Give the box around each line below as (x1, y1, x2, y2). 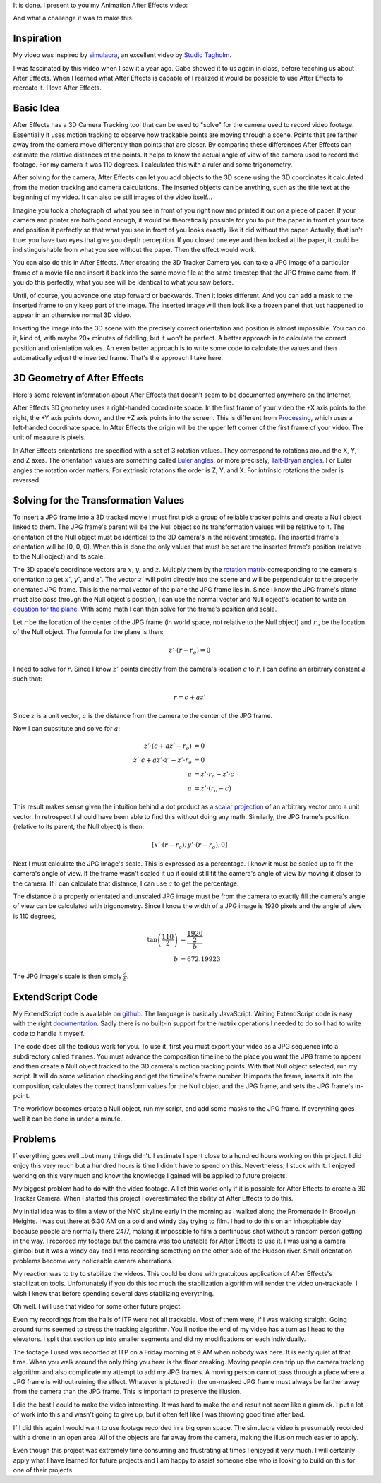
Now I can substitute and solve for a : (13, 725, 121, 733)
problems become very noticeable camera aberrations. (13, 1256, 173, 1265)
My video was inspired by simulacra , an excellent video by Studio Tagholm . (13, 51, 232, 59)
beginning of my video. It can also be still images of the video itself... (13, 193, 213, 201)
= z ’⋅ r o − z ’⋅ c (194, 770, 235, 780)
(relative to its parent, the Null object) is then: (13, 823, 145, 831)
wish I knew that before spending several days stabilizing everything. (13, 1289, 214, 1297)
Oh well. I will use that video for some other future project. (13, 1302, 183, 1311)
